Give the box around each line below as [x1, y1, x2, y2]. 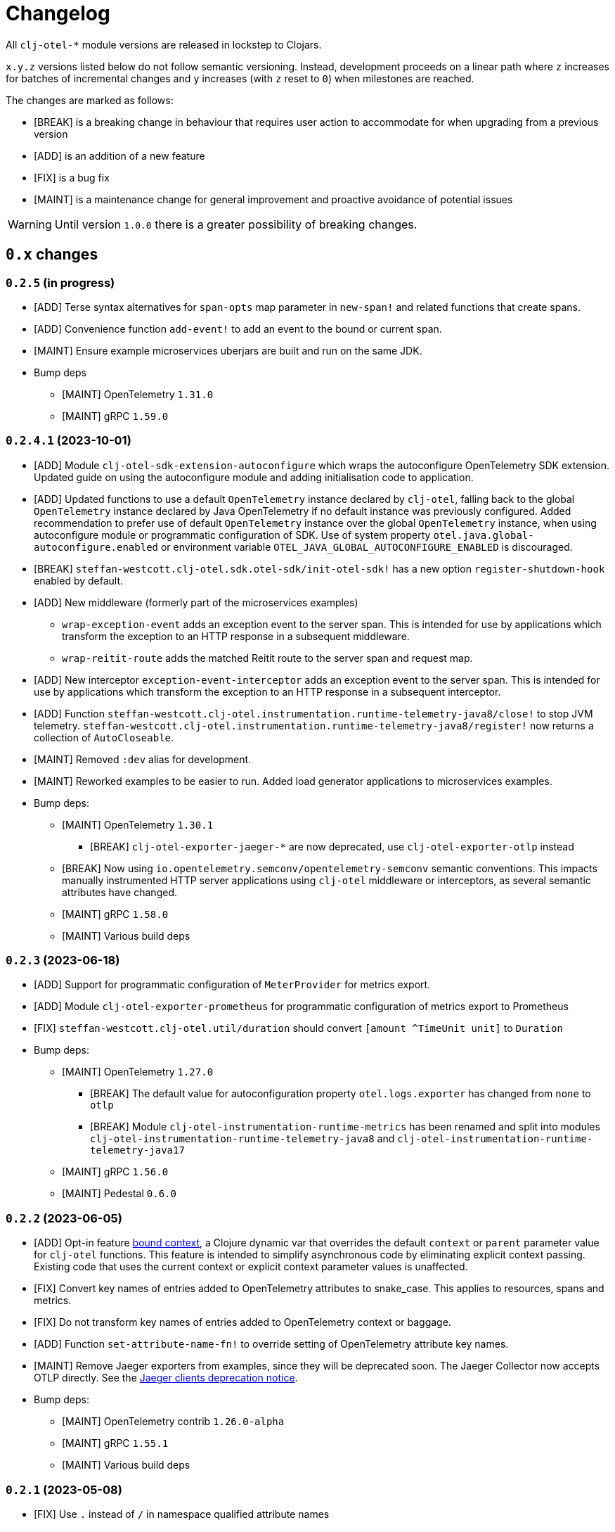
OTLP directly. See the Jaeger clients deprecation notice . [34, 1372, 298, 1384]
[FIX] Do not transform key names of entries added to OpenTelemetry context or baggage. [34, 1316, 451, 1329]
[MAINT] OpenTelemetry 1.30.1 [62, 818, 214, 831]
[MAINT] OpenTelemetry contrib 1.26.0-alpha [62, 1415, 285, 1428]
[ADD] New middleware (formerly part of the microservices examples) [34, 596, 358, 608]
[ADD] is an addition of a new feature [34, 149, 205, 162]
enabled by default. [34, 574, 124, 587]
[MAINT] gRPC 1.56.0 [62, 1166, 169, 1178]
